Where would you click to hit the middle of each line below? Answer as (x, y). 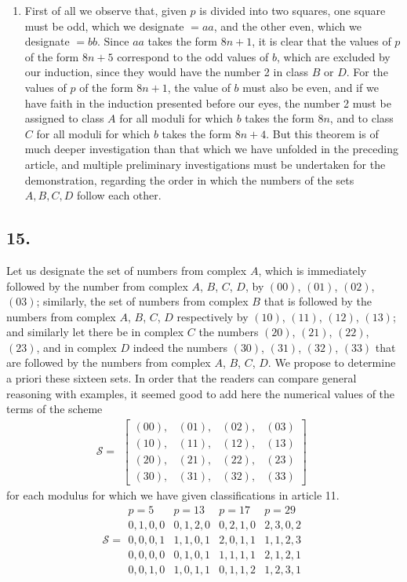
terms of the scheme (55, 409)
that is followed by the (318, 301)
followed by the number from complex (97, 286)
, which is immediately (313, 270)
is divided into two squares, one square (293, 10)
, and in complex (76, 347)
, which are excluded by (333, 56)
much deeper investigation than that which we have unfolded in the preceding (211, 149)
